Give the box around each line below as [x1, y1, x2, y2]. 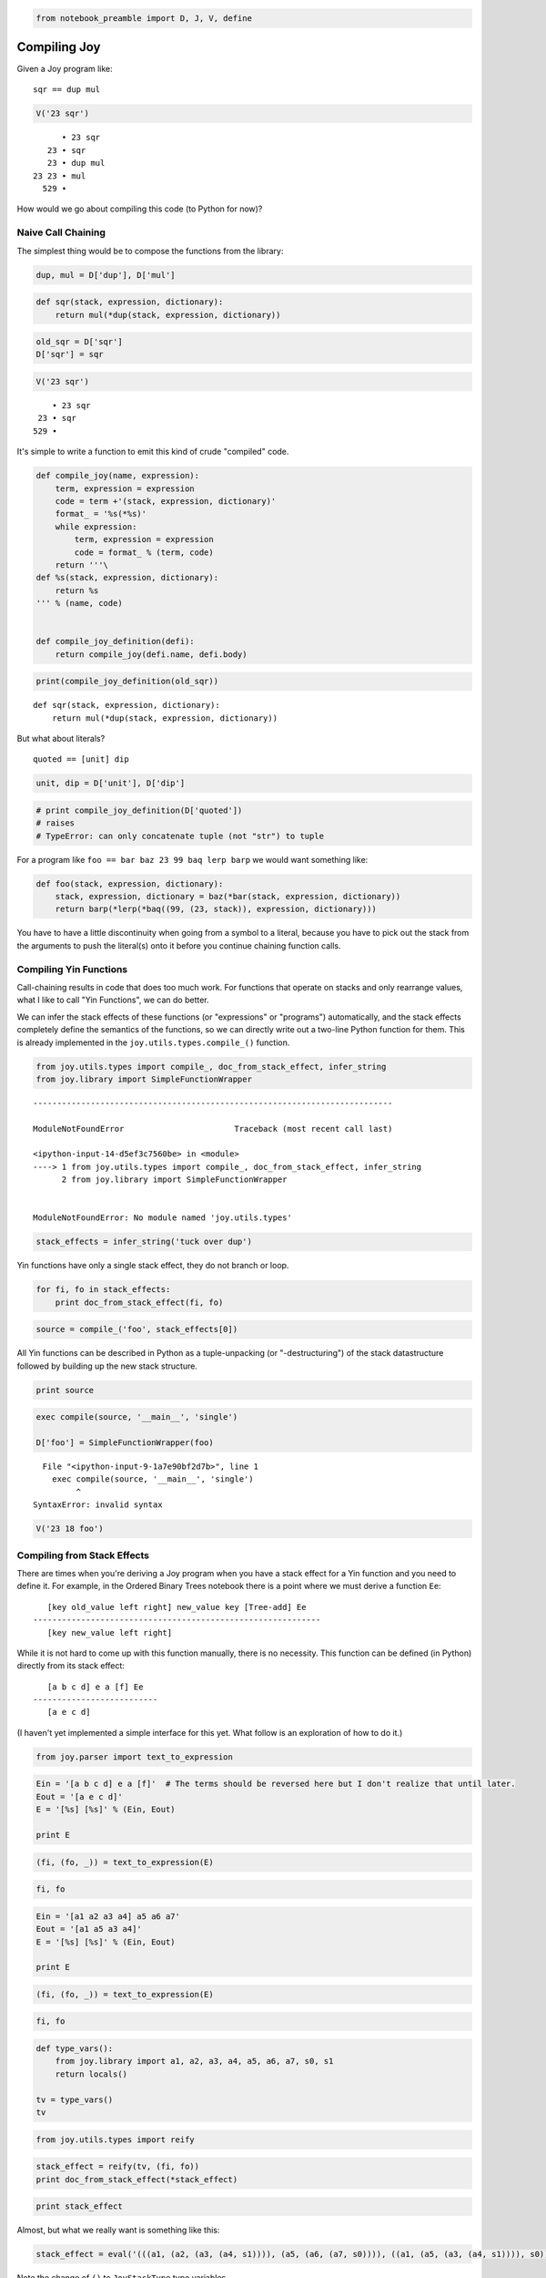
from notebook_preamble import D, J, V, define [35, 13, 252, 23]
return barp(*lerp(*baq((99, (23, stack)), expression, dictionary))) [55, 904, 378, 915]
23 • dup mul [46, 158, 106, 169]
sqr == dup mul [33, 85, 101, 95]
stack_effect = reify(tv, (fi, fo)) [35, 2161, 200, 2172]
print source [35, 1385, 95, 1395]
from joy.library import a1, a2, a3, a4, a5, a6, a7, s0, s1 [55, 2056, 334, 2067]
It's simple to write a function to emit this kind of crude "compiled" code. [16, 446, 289, 457]
